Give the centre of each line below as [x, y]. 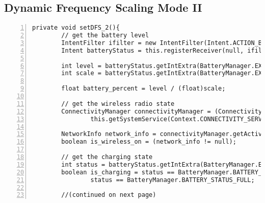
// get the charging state [107, 157]
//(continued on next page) [109, 195]
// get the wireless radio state [118, 104]
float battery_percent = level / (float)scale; [143, 89]
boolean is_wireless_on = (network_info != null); [149, 142]
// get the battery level [105, 36]
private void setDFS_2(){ [76, 28]
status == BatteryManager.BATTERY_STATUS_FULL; [173, 180]
